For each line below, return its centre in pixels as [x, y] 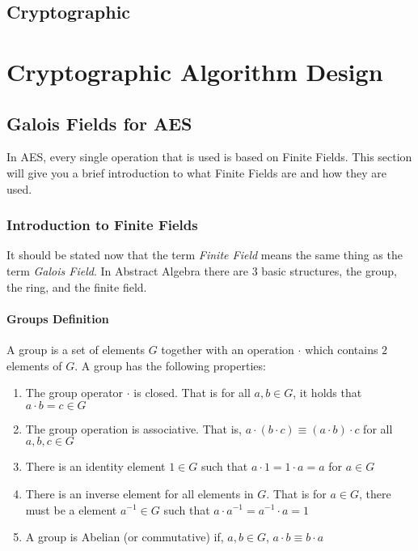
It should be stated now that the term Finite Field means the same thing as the [205, 255]
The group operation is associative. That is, [133, 428]
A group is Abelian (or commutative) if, [125, 537]
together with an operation [228, 349]
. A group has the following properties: [170, 365]
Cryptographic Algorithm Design [195, 71]
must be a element [71, 509]
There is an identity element [95, 466]
